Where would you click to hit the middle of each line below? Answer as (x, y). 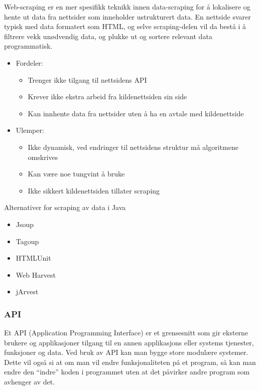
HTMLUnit (33, 258)
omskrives (43, 157)
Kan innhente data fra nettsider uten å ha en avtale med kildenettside (136, 113)
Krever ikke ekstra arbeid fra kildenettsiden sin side (107, 96)
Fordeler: (29, 62)
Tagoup (27, 241)
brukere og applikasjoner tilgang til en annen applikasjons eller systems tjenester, (129, 342)
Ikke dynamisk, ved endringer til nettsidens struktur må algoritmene (133, 147)
